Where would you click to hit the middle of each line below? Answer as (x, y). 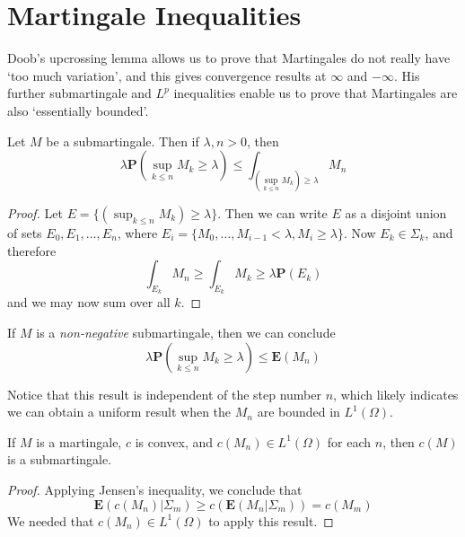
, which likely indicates (396, 394)
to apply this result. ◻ (271, 520)
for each (349, 441)
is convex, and (174, 441)
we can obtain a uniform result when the (119, 412)
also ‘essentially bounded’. (78, 110)
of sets (25, 232)
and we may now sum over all (89, 302)
